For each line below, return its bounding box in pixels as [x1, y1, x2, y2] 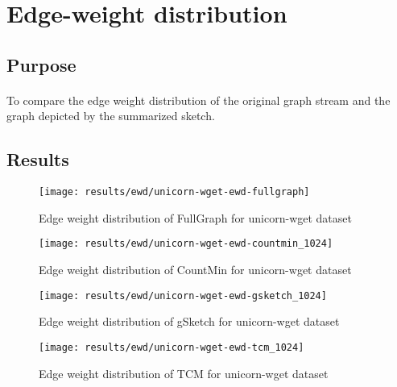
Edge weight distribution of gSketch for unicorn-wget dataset [39, 313, 340, 330]
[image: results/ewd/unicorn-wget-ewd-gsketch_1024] [39, 289, 327, 302]
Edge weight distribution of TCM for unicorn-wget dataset [39, 364, 329, 381]
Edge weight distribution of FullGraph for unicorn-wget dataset [39, 209, 352, 226]
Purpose [6, 52, 77, 77]
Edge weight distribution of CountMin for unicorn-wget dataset [39, 261, 352, 278]
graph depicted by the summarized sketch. [6, 107, 215, 124]
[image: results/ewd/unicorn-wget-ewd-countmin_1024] [39, 238, 333, 250]
